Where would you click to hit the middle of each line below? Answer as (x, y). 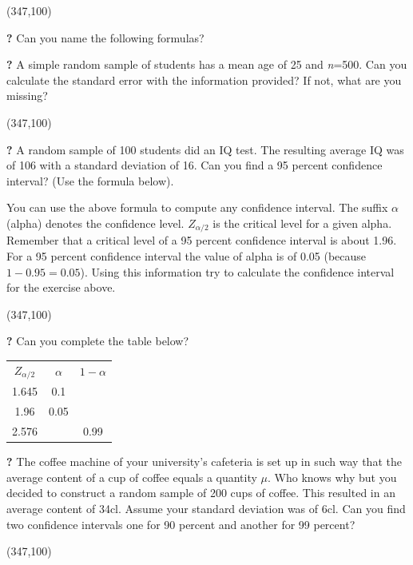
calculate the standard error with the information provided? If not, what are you (204, 80)
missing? (27, 95)
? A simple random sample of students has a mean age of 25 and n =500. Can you (207, 64)
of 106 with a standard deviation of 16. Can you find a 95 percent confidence (195, 165)
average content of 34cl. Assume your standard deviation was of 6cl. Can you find (206, 508)
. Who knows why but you (332, 477)
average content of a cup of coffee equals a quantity (132, 477)
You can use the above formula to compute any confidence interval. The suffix (197, 207)
